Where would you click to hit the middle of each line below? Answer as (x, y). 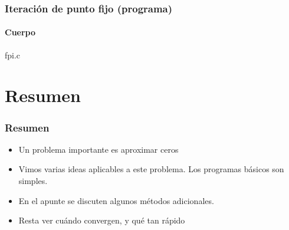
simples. (33, 181)
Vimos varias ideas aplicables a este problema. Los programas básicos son (151, 169)
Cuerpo (20, 32)
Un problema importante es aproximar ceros (98, 149)
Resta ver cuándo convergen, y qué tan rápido (102, 220)
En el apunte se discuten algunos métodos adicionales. (116, 200)
